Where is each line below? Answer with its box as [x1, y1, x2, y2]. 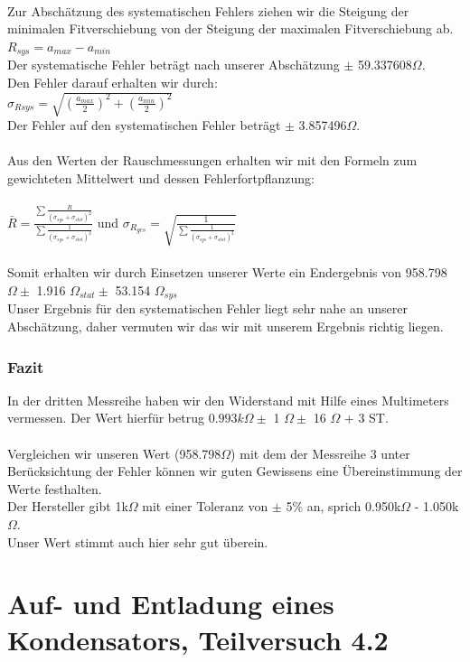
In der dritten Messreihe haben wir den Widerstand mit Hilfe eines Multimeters [7, 390, 449, 409]
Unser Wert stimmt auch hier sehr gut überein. [7, 532, 268, 551]
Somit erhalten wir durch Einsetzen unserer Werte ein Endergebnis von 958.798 [7, 263, 447, 282]
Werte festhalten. [7, 479, 102, 498]
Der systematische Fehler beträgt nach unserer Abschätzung [7, 55, 340, 74]
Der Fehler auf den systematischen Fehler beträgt [7, 115, 281, 134]
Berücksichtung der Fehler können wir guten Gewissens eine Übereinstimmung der [7, 462, 463, 480]
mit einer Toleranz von [142, 497, 268, 516]
